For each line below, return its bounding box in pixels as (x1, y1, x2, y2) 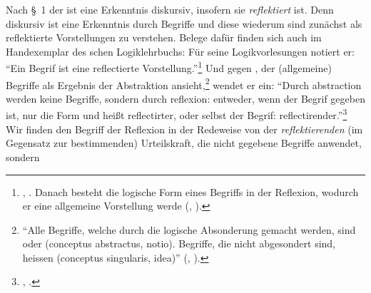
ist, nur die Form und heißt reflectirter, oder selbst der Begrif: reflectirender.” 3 (6, 106, 347, 123)
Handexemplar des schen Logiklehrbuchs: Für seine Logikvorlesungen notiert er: (6, 43, 355, 58)
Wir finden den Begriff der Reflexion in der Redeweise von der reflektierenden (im (6, 121, 363, 136)
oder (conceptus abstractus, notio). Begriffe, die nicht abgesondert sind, (22, 236, 336, 251)
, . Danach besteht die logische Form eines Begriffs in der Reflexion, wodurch (22, 184, 359, 199)
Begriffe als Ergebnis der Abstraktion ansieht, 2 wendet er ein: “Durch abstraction (6, 75, 362, 92)
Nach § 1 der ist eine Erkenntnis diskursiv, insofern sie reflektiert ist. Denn (6, 2, 334, 16)
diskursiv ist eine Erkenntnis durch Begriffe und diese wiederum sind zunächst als (6, 16, 362, 31)
